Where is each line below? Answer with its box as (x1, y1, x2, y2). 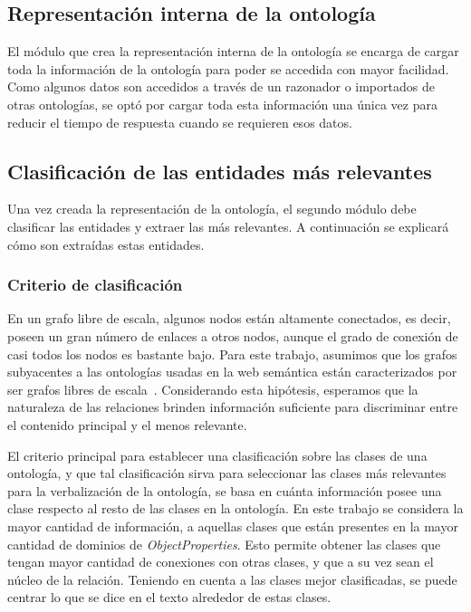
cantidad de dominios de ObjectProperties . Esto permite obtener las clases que (7, 534, 441, 553)
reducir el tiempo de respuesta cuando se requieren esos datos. (7, 112, 352, 131)
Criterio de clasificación (7, 273, 183, 296)
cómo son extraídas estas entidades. (7, 234, 205, 253)
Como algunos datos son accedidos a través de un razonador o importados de (7, 77, 435, 96)
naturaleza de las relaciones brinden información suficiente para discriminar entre (7, 397, 458, 416)
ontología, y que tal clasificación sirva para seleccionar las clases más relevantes (7, 464, 447, 483)
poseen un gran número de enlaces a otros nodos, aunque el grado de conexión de (7, 326, 458, 345)
